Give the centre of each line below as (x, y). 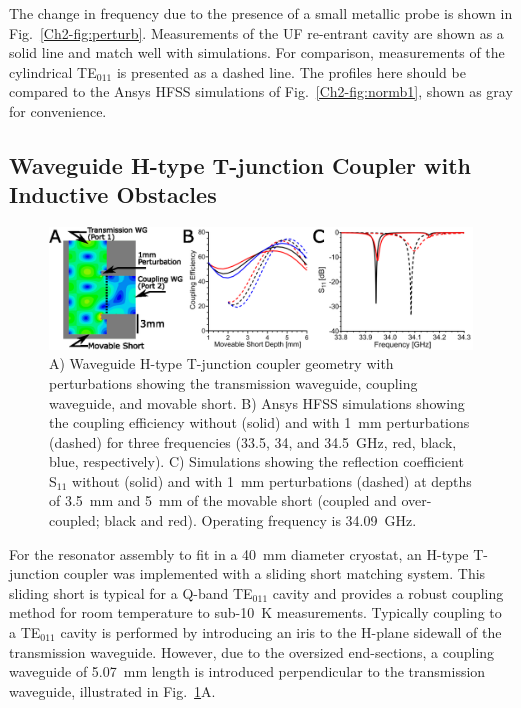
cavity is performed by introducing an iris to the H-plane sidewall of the (281, 632)
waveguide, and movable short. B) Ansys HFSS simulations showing (257, 402)
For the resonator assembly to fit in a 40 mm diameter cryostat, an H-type (239, 553)
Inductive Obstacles (113, 194)
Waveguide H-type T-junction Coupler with (240, 164)
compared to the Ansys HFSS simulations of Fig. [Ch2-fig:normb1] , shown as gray (261, 91)
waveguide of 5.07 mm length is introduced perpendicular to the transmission (247, 671)
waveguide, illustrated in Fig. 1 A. (112, 690)
